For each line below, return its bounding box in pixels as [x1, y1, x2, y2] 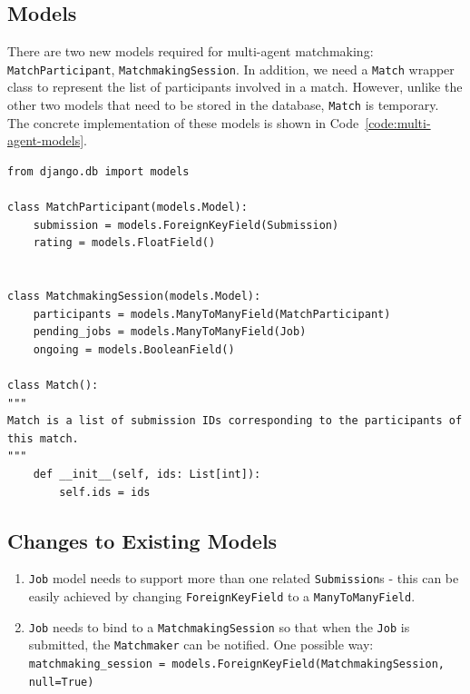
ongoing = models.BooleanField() [33, 342, 235, 356]
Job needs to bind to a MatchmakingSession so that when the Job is [28, 617, 410, 636]
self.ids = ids [59, 485, 151, 499]
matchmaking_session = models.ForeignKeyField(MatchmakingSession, [28, 658, 445, 670]
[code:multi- [365, 113, 431, 132]
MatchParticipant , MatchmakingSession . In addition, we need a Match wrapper [7, 59, 455, 78]
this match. [7, 431, 79, 445]
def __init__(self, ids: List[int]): [33, 467, 261, 481]
